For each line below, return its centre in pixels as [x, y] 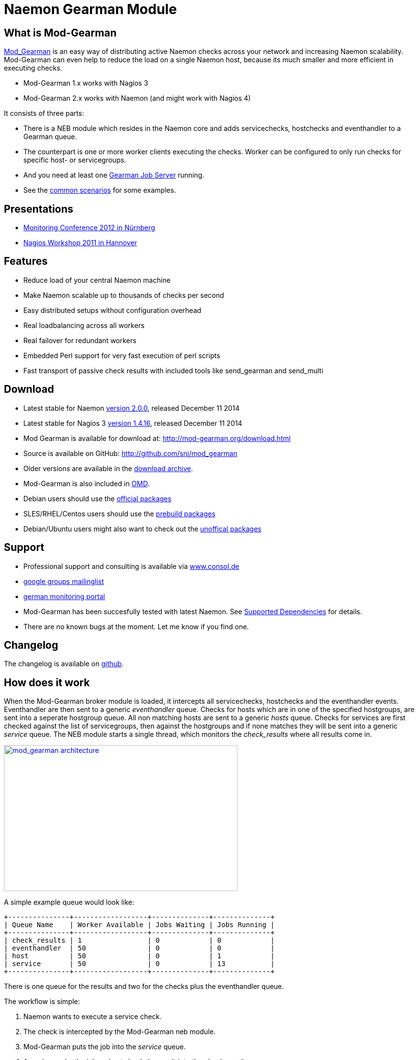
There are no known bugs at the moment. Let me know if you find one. [136, 626]
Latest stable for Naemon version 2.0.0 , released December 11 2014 [132, 408]
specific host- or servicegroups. [75, 160]
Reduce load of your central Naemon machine [97, 280]
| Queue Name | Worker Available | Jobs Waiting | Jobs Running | [139, 925]
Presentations [39, 209]
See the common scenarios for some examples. [100, 190]
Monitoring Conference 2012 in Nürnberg [89, 228]
